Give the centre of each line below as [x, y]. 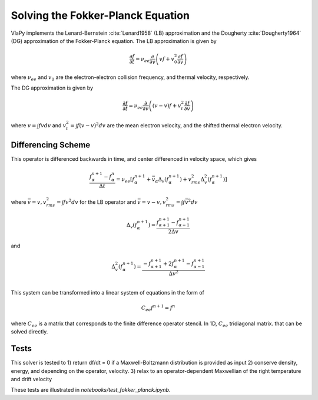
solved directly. [29, 332]
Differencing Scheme [51, 145]
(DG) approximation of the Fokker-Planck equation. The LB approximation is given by [114, 41]
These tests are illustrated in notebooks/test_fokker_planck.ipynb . [91, 390]
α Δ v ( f [162, 180]
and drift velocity [32, 379]
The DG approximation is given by [52, 88]
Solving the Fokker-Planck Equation [100, 15]
